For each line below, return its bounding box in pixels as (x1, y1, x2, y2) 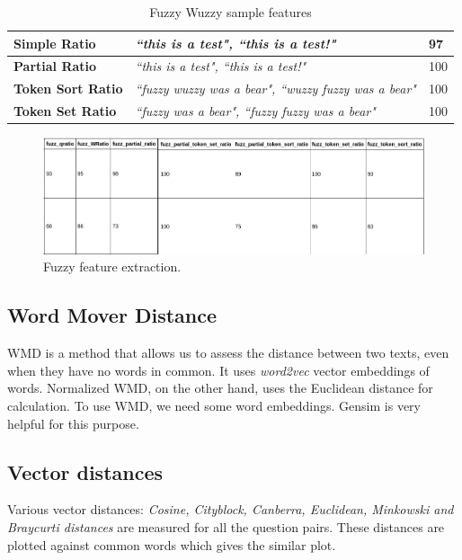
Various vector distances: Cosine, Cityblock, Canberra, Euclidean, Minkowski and (7, 500, 454, 519)
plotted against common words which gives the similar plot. (7, 535, 336, 554)
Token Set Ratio (13, 102, 117, 120)
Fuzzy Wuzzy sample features (149, 3, 312, 21)
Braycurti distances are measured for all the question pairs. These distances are (7, 517, 445, 536)
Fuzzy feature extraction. (43, 257, 182, 276)
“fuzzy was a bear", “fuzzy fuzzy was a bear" (135, 102, 376, 120)
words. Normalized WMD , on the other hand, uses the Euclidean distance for (7, 378, 433, 397)
